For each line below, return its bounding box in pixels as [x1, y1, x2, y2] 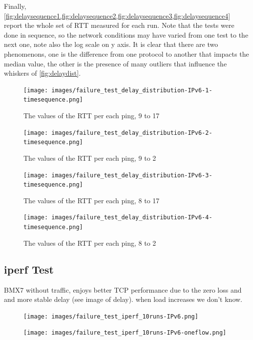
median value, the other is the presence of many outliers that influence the [4, 58, 227, 68]
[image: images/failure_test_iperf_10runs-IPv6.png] [23, 313, 198, 320]
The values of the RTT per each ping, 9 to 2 [23, 152, 156, 163]
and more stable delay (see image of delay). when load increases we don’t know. [4, 294, 242, 304]
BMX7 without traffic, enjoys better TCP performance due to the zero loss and [4, 284, 242, 295]
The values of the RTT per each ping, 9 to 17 [23, 110, 160, 121]
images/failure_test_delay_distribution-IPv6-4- [51, 214, 212, 221]
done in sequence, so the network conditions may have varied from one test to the [4, 29, 249, 40]
